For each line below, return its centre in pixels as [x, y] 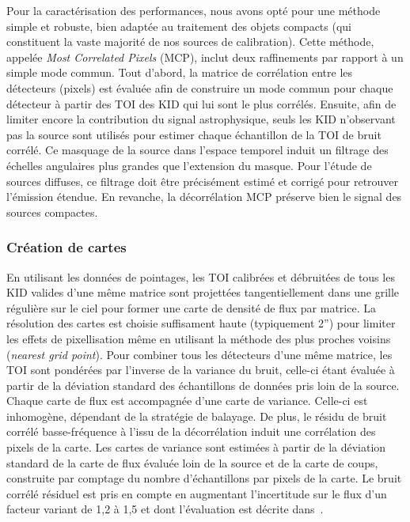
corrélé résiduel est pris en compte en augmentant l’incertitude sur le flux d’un [197, 493]
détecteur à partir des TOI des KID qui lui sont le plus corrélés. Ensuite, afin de [201, 103]
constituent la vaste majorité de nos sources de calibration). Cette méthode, [190, 42]
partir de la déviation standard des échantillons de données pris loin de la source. [203, 385]
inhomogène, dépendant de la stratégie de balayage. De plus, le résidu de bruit [197, 416]
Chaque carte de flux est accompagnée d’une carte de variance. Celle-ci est [187, 401]
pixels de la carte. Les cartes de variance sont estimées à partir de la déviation [196, 447]
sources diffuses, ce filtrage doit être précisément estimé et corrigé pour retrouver [203, 181]
